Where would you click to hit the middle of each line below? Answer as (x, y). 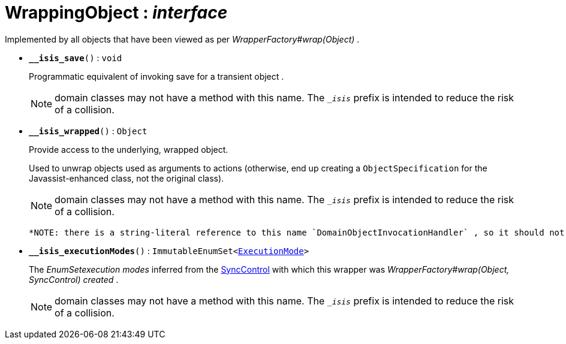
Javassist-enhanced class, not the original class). (127, 178)
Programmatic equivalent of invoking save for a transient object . (156, 76)
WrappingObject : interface (116, 13)
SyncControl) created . (74, 279)
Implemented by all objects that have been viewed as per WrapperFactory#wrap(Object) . (182, 39)
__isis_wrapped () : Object (88, 131)
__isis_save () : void (76, 58)
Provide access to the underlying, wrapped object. (129, 149)
